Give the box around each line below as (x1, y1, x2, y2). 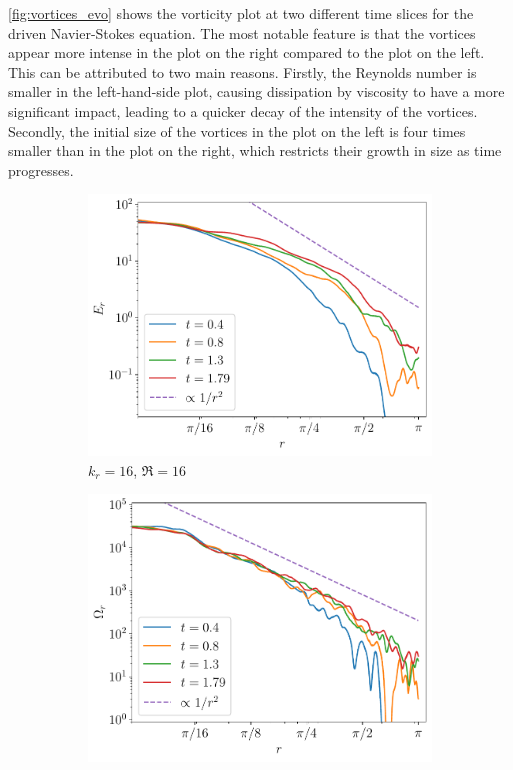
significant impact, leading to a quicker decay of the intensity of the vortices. (8, 100, 478, 121)
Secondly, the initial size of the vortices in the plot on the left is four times (8, 120, 466, 141)
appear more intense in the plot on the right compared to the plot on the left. (8, 42, 485, 63)
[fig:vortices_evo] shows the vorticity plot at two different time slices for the (8, 3, 474, 23)
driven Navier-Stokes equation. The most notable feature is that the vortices (8, 22, 476, 43)
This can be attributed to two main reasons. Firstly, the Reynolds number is (8, 61, 477, 82)
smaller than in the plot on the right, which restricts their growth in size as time (8, 140, 502, 161)
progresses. (8, 159, 74, 180)
